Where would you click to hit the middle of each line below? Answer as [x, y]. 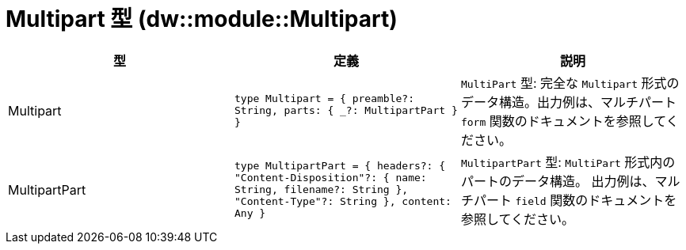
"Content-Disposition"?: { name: [330, 178]
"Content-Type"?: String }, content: [343, 202]
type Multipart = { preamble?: [324, 99]
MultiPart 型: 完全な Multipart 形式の [570, 83]
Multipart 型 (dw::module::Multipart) [202, 19]
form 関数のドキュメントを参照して [563, 121]
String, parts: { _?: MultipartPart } [346, 111]
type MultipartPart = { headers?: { [340, 166]
